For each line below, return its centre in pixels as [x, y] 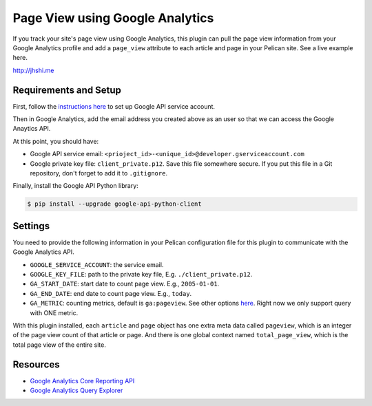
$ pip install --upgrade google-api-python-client [115, 204]
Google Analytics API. [44, 252]
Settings [31, 226]
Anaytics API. [32, 129]
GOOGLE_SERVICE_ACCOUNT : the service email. [97, 264]
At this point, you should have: [56, 141]
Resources [36, 364]
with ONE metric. [54, 312]
